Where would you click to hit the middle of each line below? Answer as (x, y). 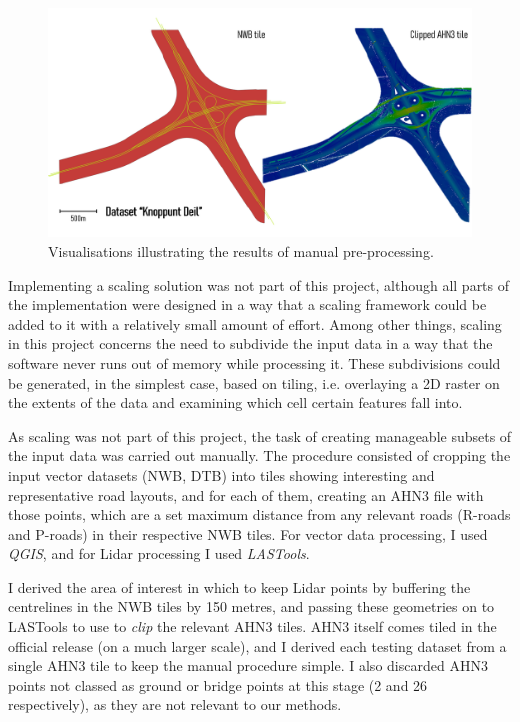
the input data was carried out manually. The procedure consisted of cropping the (259, 455)
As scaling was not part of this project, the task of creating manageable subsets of (260, 435)
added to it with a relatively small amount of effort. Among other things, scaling (255, 323)
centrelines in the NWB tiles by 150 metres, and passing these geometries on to (251, 606)
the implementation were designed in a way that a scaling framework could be (247, 304)
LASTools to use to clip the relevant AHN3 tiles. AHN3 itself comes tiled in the (252, 626)
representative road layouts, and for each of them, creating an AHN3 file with (246, 494)
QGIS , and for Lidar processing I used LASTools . (159, 553)
